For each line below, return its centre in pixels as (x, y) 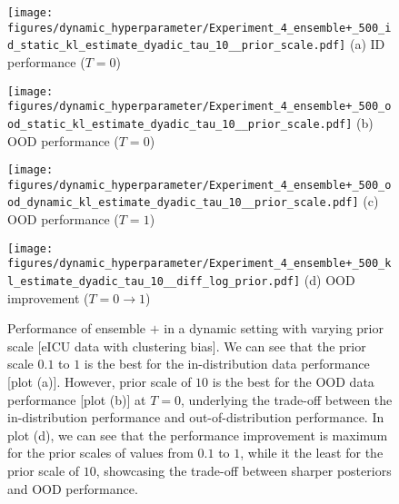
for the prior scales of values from (100, 453)
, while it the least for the (312, 453)
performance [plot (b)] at (77, 399)
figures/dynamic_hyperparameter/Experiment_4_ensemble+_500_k (199, 264)
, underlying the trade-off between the (287, 399)
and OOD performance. (73, 488)
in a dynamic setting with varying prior (274, 328)
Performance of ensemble (76, 328)
